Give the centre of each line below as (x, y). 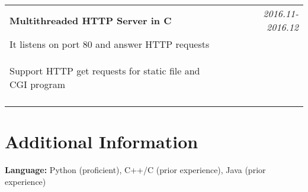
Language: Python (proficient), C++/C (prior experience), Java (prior (135, 170)
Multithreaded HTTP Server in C (91, 20)
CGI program (37, 84)
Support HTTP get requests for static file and (105, 71)
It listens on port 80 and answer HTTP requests (110, 44)
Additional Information (102, 141)
